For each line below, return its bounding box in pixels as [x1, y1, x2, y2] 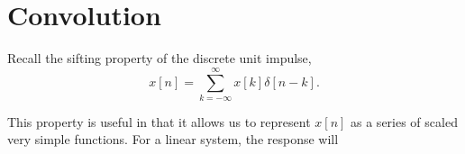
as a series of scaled [351, 112, 458, 131]
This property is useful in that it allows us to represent [7, 112, 311, 131]
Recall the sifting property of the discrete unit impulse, [7, 49, 312, 68]
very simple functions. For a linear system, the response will [7, 130, 339, 149]
